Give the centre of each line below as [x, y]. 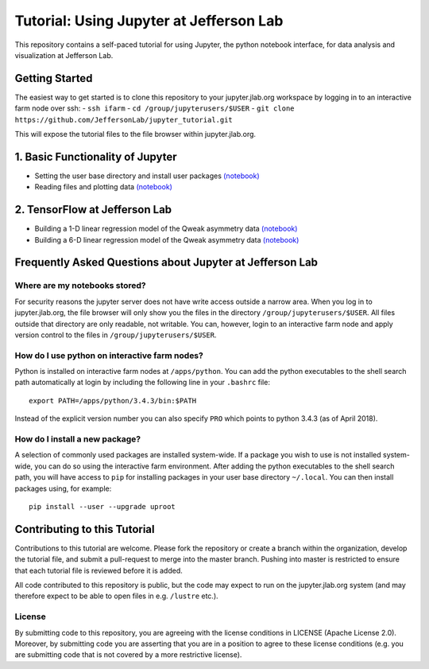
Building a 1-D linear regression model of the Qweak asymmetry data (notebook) [166, 229]
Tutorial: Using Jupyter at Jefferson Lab [149, 21]
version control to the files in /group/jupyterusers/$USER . [116, 335]
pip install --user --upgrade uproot [102, 506]
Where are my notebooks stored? [80, 286]
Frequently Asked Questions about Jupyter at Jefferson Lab [166, 263]
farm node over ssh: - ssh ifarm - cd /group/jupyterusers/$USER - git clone [155, 108]
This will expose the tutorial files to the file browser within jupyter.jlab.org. [135, 134]
